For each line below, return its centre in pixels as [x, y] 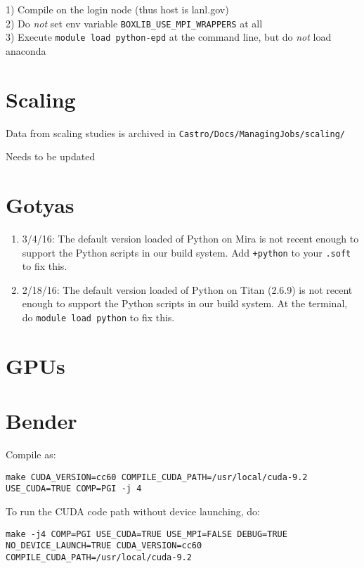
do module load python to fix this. [98, 317]
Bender [41, 421]
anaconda [26, 50]
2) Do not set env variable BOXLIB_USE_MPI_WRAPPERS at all [134, 23]
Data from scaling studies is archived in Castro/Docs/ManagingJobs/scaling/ [175, 133]
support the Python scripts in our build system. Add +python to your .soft [187, 252]
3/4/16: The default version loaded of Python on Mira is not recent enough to [190, 238]
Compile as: [31, 454]
